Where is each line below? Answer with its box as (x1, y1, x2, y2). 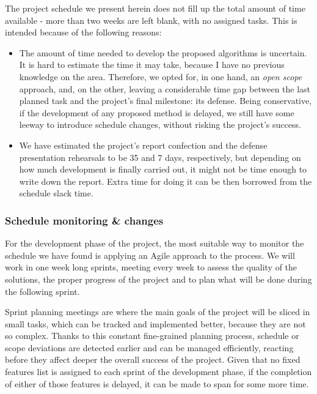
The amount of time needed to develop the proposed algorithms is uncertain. (19, 46, 307, 59)
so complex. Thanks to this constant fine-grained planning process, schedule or (5, 329, 299, 342)
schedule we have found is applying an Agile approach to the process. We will (5, 248, 295, 261)
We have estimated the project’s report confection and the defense (19, 138, 268, 151)
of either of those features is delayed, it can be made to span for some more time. (5, 377, 309, 390)
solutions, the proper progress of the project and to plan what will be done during (5, 272, 312, 285)
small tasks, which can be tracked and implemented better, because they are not (5, 317, 306, 330)
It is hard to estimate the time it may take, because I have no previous (19, 58, 285, 71)
